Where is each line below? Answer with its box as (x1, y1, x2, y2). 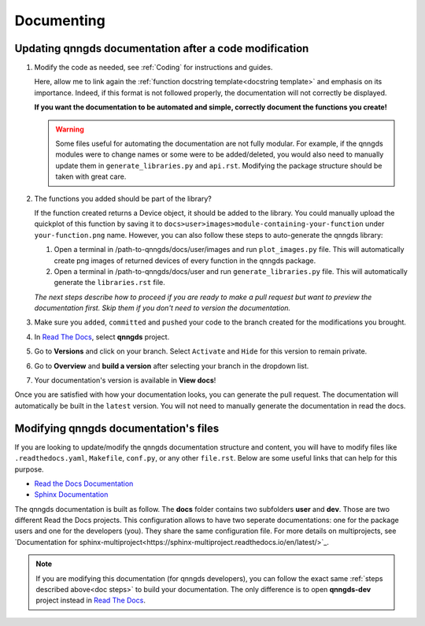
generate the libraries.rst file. (54, 278, 165, 287)
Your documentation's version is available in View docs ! (34, 376, 216, 385)
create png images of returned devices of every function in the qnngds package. (54, 256, 316, 265)
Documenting (14, 12, 105, 29)
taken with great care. (55, 172, 127, 181)
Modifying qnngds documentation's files (14, 421, 220, 435)
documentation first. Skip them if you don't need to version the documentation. (34, 303, 291, 313)
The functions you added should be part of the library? (34, 194, 212, 203)
